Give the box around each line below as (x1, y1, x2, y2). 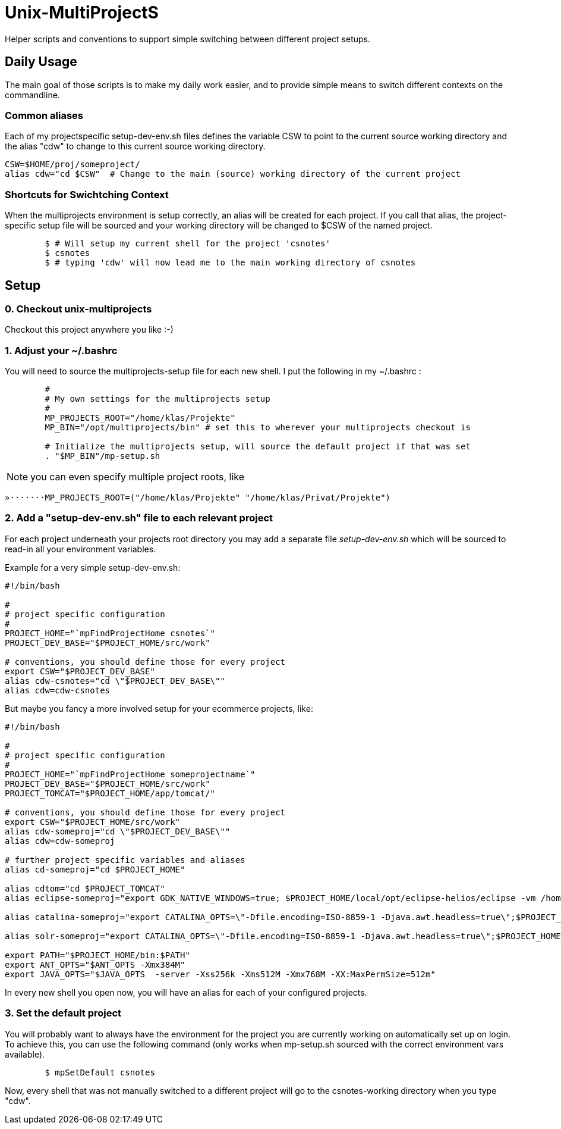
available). (5, 1049, 45, 1059)
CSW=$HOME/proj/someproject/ (5, 160, 140, 170)
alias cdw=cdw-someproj (5, 836, 115, 846)
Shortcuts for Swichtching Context (5, 188, 169, 201)
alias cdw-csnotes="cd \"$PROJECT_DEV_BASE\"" (5, 675, 225, 686)
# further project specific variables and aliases (5, 855, 245, 865)
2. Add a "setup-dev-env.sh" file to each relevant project (5, 512, 273, 524)
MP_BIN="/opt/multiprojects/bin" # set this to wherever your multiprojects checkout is (45, 423, 471, 433)
